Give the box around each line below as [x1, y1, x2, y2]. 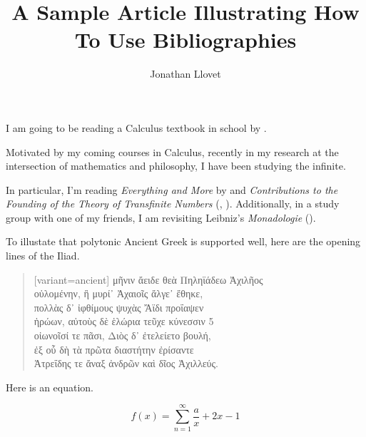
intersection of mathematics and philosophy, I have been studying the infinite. [6, 158, 346, 173]
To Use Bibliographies [74, 25, 297, 54]
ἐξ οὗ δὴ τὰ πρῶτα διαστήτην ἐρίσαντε [34, 341, 194, 356]
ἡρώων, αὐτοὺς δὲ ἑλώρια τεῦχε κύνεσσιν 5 [34, 314, 214, 329]
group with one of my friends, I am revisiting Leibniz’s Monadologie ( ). [6, 210, 316, 225]
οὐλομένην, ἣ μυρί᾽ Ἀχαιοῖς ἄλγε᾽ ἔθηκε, [34, 286, 203, 301]
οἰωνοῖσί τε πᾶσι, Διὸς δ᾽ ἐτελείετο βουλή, [34, 328, 211, 343]
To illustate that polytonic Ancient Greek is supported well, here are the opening [6, 234, 361, 249]
